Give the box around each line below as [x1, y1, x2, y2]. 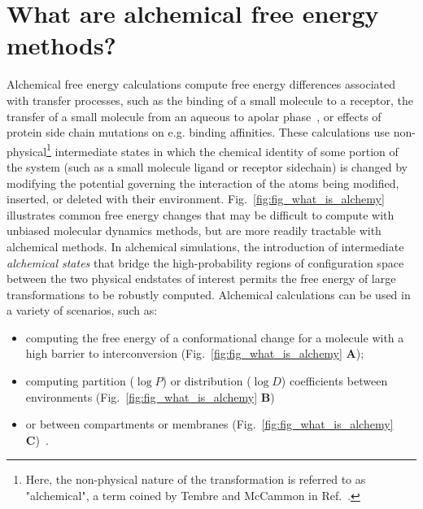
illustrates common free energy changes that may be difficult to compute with [7, 206, 395, 223]
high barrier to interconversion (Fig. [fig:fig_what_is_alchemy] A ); [25, 345, 364, 362]
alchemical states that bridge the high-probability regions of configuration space [7, 254, 404, 271]
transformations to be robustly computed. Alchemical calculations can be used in [7, 285, 411, 302]
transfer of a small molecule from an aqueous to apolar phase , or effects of [7, 107, 382, 124]
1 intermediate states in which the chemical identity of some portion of [46, 140, 399, 159]
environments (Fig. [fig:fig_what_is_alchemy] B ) [25, 388, 275, 405]
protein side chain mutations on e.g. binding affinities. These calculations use [7, 124, 390, 141]
